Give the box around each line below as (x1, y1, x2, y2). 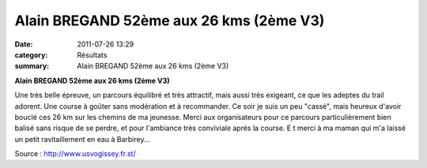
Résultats (77, 50, 108, 59)
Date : (14, 39, 33, 49)
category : (14, 50, 48, 59)
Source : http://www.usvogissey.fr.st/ (14, 149, 136, 159)
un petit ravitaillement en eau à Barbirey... (14, 134, 150, 144)
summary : (14, 62, 50, 71)
